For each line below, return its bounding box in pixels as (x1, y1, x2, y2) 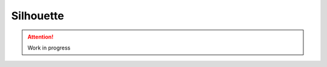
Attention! (27, 33, 54, 40)
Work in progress (27, 44, 71, 51)
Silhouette (11, 9, 64, 22)
